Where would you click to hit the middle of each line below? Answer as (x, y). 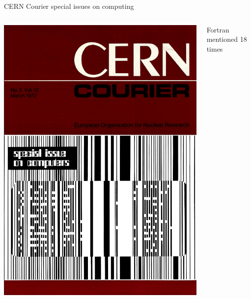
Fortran (218, 29)
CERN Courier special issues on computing (69, 6)
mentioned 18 (227, 39)
